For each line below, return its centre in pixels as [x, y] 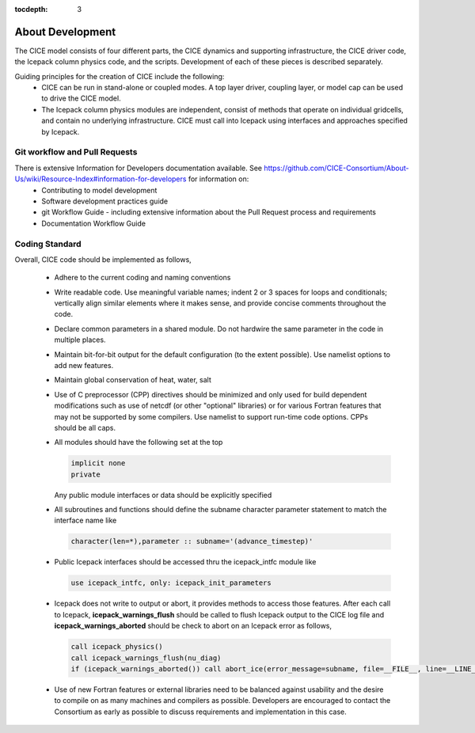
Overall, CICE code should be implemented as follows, [103, 259]
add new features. [84, 365]
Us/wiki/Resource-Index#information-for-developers [101, 179]
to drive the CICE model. [82, 98]
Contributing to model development [99, 190]
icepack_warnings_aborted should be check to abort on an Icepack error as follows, [193, 626]
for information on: [218, 179]
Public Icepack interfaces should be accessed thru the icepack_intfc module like [185, 562]
